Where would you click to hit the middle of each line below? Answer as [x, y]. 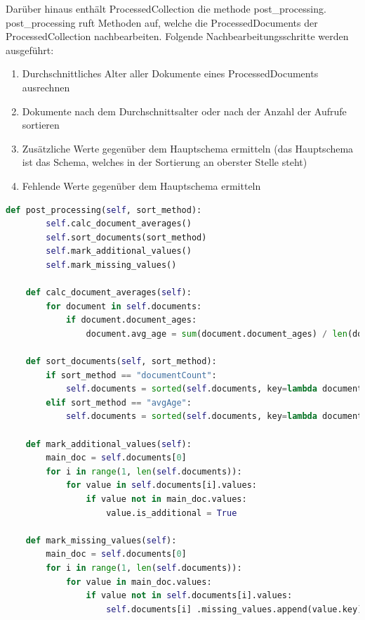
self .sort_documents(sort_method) [126, 237]
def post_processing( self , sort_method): [104, 210]
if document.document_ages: [131, 320]
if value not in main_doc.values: [166, 499]
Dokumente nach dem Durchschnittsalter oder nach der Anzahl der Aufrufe [184, 111]
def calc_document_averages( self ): [108, 293]
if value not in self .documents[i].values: [189, 596]
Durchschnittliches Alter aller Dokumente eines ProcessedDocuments [170, 73]
